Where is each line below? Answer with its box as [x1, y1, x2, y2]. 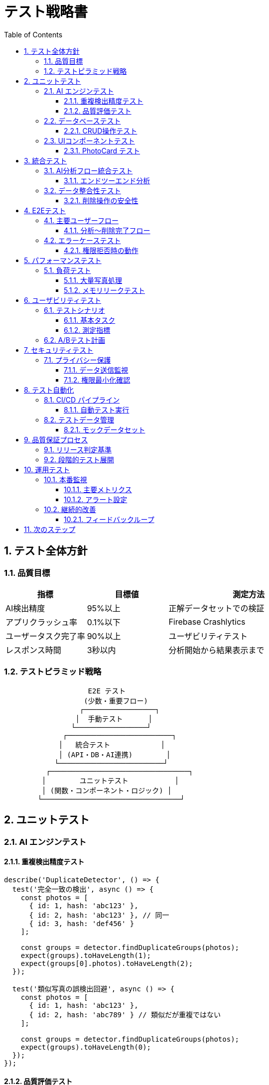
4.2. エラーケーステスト [44, 236, 121, 245]
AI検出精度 [5, 603, 45, 613]
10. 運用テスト [24, 465, 70, 474]
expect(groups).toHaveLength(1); [20, 951, 151, 959]
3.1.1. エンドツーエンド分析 [64, 176, 150, 185]
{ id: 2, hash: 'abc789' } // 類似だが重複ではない [29, 1010, 221, 1019]
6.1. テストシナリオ [44, 305, 105, 314]
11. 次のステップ [24, 525, 76, 534]
